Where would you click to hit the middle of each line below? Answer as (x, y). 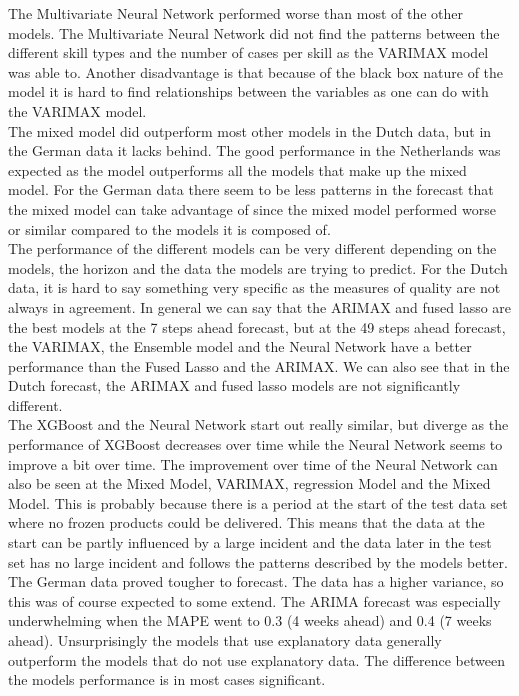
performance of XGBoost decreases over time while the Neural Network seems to (255, 444)
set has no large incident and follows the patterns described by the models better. (258, 561)
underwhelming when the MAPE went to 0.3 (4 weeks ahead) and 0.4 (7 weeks (250, 620)
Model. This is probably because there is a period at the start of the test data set (258, 502)
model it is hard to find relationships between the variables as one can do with (248, 91)
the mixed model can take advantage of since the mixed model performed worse (252, 208)
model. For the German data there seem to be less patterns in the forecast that (251, 189)
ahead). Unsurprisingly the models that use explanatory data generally (225, 640)
